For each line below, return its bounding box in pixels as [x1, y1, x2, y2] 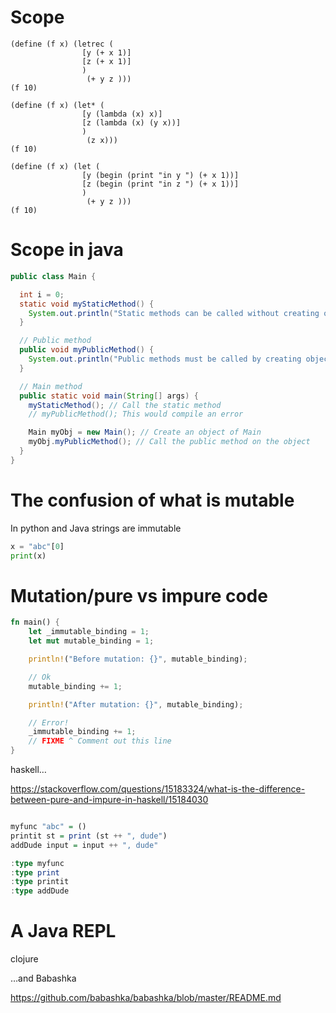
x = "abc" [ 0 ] [10, 541, 65, 551]
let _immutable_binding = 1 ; [28, 627, 150, 637]
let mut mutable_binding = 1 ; [28, 636, 155, 646]
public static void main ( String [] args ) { [19, 391, 199, 401]
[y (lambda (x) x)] [81, 109, 163, 119]
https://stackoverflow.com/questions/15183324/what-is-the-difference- [10, 783, 306, 795]
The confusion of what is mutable [10, 489, 295, 511]
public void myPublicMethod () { [19, 345, 155, 355]
